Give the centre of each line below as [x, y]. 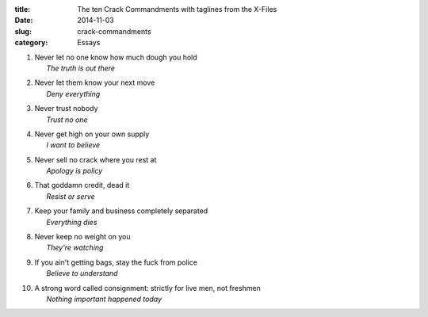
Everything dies [72, 222]
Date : [24, 21]
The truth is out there [80, 68]
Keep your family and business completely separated [121, 211]
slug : [23, 31]
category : [31, 43]
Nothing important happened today [104, 299]
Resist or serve [71, 196]
